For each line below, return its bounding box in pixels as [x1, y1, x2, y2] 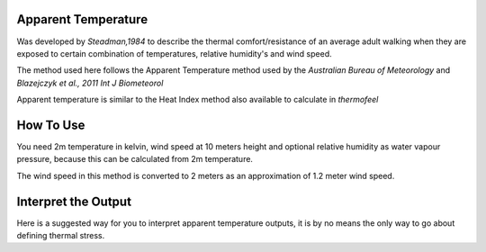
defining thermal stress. [16, 230, 105, 241]
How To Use [16, 117, 85, 132]
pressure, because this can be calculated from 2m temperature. [16, 154, 254, 165]
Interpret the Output [16, 193, 132, 209]
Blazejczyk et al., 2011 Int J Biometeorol [16, 77, 164, 88]
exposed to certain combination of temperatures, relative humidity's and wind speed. [16, 48, 332, 58]
